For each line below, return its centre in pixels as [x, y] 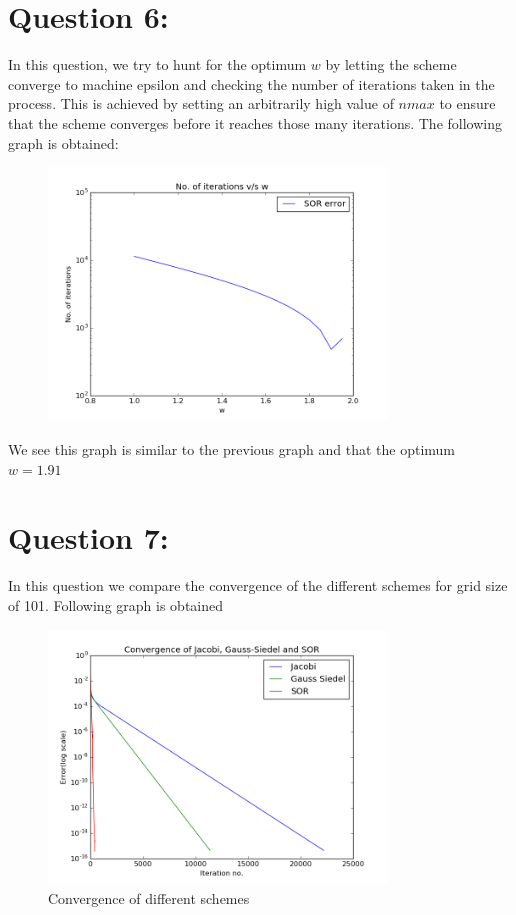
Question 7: [88, 537]
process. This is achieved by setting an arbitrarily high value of [201, 103]
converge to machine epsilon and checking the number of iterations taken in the [251, 83]
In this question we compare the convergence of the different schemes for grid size [258, 585]
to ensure [467, 103]
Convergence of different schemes [149, 897]
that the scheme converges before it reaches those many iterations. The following [255, 122]
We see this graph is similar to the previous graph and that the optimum [231, 449]
